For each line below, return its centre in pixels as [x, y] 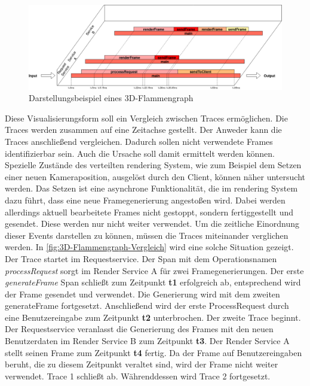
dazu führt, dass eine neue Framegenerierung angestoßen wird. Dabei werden [145, 200]
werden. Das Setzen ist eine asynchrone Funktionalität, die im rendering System [151, 188]
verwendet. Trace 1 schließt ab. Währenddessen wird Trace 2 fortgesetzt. [138, 376]
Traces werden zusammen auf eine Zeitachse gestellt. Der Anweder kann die [143, 130]
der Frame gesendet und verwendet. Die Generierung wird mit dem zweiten [142, 294]
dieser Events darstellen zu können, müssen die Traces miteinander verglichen [147, 235]
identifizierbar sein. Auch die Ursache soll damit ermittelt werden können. [140, 153]
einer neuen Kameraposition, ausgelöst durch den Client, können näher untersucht [155, 176]
